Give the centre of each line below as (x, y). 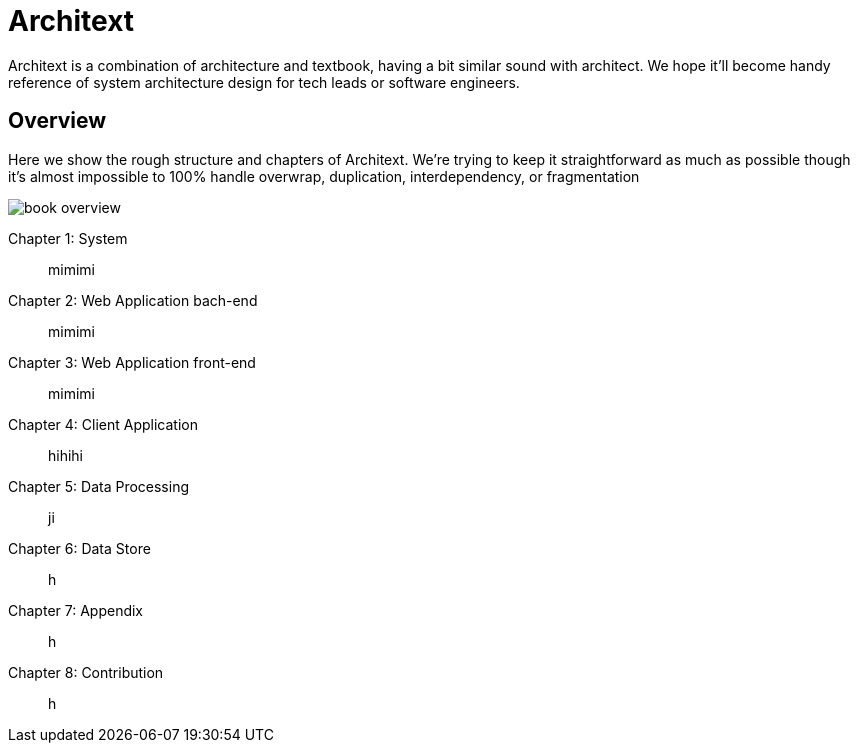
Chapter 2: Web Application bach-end (133, 300)
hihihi (66, 455)
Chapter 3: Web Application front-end (132, 362)
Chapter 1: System (68, 238)
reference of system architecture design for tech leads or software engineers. (264, 82)
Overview (57, 121)
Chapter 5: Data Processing (99, 486)
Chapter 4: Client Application (103, 424)
